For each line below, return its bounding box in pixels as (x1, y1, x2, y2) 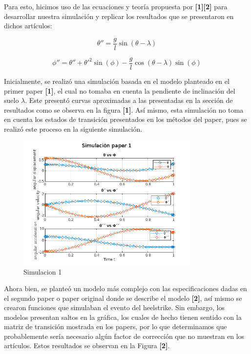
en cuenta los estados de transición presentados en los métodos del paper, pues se (4, 114, 247, 124)
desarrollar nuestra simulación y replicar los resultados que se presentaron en (4, 11, 234, 21)
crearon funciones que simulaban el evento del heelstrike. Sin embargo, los (4, 302, 225, 313)
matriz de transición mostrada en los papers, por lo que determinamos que (4, 321, 227, 332)
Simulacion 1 (23, 267, 62, 277)
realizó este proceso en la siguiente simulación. (4, 123, 143, 134)
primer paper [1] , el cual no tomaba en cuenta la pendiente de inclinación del (4, 85, 235, 96)
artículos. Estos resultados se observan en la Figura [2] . (4, 340, 170, 351)
